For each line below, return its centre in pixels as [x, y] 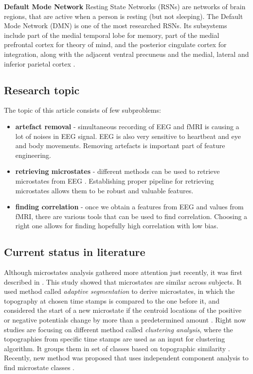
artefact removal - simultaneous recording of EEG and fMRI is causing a [127, 126]
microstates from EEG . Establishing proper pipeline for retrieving [115, 180]
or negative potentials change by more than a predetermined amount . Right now [125, 320]
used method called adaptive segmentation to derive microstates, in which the [119, 291]
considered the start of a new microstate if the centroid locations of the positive [123, 310]
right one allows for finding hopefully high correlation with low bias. [117, 226]
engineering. [33, 155]
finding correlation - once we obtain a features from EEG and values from [129, 207]
